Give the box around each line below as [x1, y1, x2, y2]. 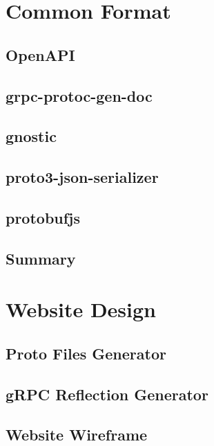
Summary [6, 247, 76, 269]
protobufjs [6, 206, 81, 228]
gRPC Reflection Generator [6, 383, 208, 404]
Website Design [6, 295, 156, 323]
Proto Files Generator [6, 342, 166, 364]
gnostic [6, 125, 57, 147]
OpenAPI [6, 44, 75, 65]
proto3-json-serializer [6, 166, 159, 188]
